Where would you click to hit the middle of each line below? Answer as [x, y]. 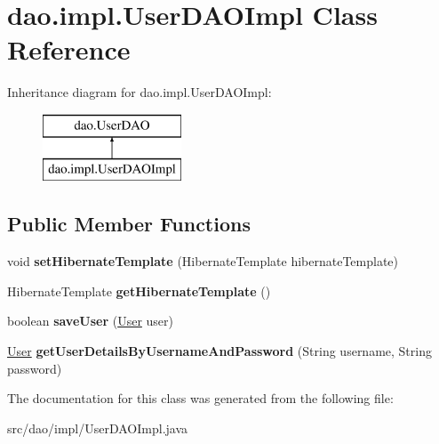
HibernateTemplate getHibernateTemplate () [139, 291]
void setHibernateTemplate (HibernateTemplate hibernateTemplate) [203, 261]
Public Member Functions [129, 224]
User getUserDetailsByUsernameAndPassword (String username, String [219, 351]
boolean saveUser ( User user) [91, 321]
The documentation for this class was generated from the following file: [200, 398]
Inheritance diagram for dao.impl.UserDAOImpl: [140, 92]
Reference [69, 49]
